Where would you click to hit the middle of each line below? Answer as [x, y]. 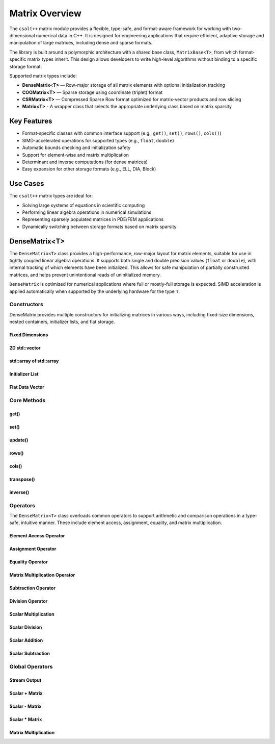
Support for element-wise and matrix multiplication [76, 155]
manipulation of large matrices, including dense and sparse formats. [81, 43]
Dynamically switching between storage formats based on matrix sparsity [99, 227]
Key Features [31, 121]
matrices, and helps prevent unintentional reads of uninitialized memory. [85, 275]
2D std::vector [25, 348]
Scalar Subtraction [30, 654]
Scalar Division [26, 627]
